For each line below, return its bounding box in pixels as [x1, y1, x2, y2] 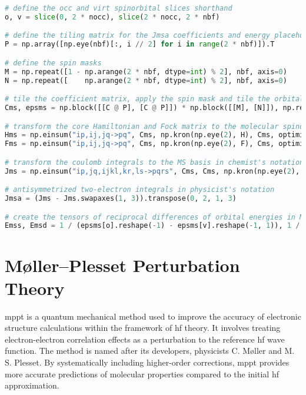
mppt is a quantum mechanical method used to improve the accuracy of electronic [5, 310, 301, 322]
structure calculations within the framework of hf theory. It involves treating [5, 321, 281, 334]
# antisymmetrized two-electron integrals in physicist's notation [5, 185, 275, 194]
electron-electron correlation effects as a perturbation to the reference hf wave [5, 333, 285, 345]
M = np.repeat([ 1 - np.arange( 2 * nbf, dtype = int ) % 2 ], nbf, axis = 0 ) [5, 67, 287, 76]
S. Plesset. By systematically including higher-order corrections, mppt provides [5, 356, 290, 369]
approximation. [5, 379, 59, 391]
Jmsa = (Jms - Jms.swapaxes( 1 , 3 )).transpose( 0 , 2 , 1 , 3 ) [5, 194, 237, 203]
